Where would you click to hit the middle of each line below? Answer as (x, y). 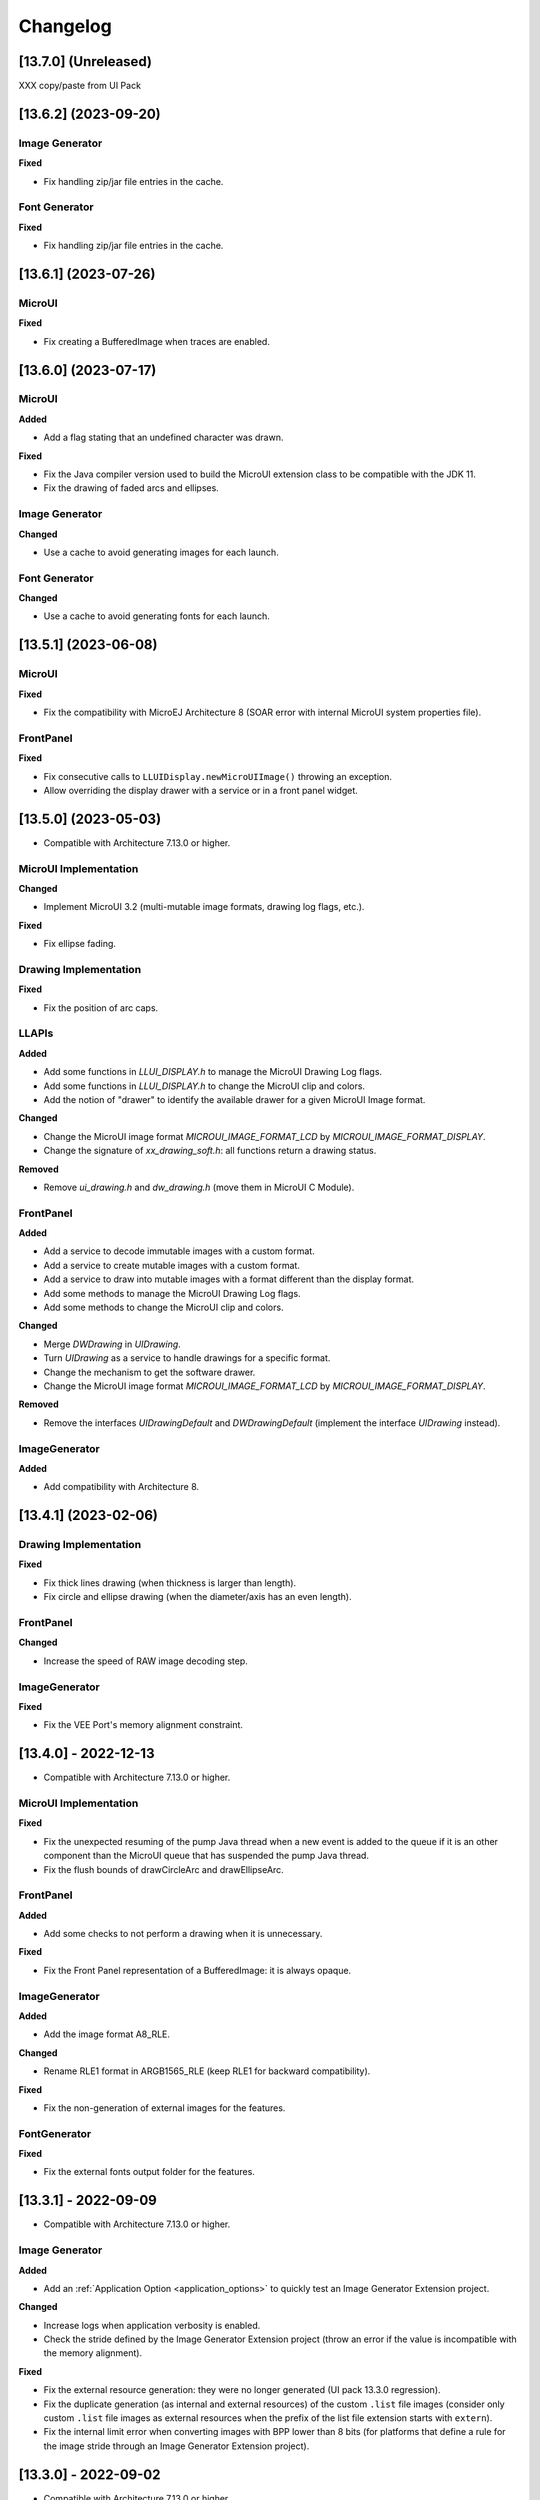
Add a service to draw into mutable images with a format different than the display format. (229, 1279)
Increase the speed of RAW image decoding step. (146, 1661)
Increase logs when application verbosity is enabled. (152, 2325)
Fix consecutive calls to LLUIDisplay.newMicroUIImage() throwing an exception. (217, 776)
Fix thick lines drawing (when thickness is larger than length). (170, 1582)
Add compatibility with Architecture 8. (121, 1487)
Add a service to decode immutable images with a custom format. (179, 1251)
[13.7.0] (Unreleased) (85, 61)
